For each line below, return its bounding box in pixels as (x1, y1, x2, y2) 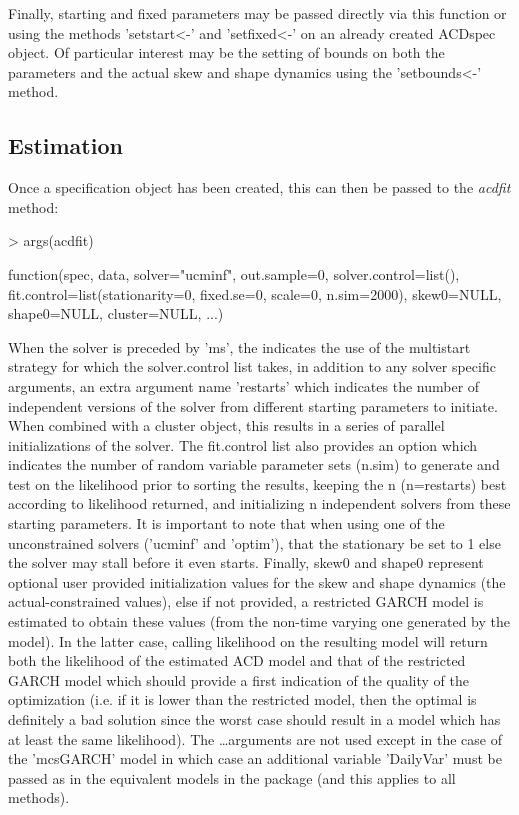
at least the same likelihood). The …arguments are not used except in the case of (8, 728, 502, 749)
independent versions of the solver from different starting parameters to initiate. (8, 395, 498, 416)
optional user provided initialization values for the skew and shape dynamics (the (8, 571, 506, 592)
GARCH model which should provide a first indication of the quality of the (8, 669, 470, 690)
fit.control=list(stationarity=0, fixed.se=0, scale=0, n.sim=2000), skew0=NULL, (8, 283, 502, 304)
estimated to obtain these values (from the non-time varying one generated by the (8, 611, 510, 632)
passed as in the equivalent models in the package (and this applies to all (8, 767, 456, 788)
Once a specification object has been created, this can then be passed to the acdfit (8, 177, 511, 198)
